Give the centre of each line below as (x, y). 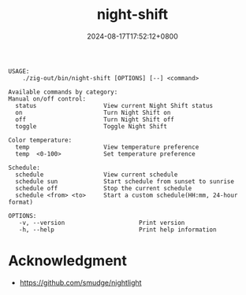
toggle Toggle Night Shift (91, 126)
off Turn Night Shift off (95, 120)
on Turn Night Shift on (93, 112)
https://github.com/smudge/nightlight (80, 282)
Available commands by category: (63, 92)
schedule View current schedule (97, 175)
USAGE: (19, 71)
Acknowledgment (68, 261)
